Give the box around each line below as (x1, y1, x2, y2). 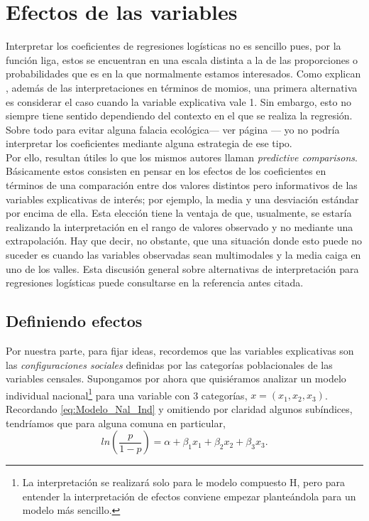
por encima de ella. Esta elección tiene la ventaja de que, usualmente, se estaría (6, 205, 352, 220)
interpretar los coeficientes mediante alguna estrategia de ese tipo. (6, 136, 292, 151)
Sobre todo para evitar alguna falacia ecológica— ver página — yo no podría (6, 122, 340, 136)
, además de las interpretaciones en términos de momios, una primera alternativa (6, 80, 358, 95)
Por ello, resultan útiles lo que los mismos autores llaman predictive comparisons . (6, 149, 358, 164)
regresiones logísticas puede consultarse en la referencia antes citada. (6, 275, 304, 290)
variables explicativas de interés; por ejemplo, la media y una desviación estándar (6, 191, 359, 206)
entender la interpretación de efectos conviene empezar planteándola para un (22, 488, 356, 503)
